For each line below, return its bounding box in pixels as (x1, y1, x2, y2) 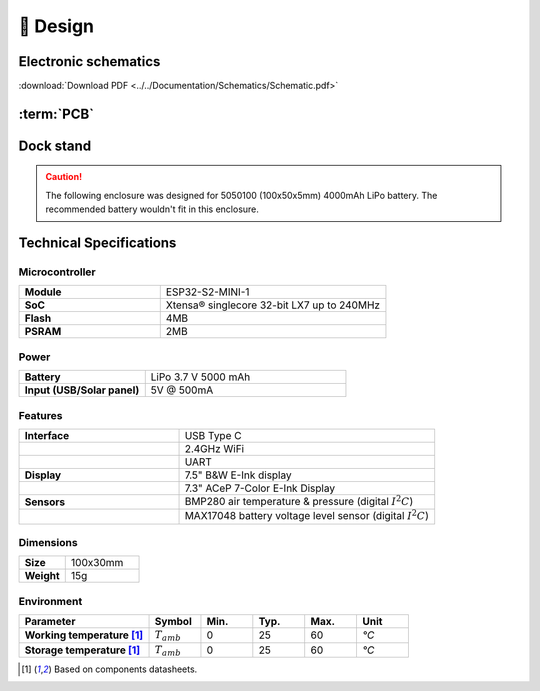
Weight (24, 569, 60, 583)
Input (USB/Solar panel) (24, 383, 140, 397)
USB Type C (184, 428, 242, 442)
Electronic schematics (18, 53, 161, 70)
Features (18, 408, 63, 422)
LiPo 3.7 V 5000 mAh (150, 370, 251, 384)
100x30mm (70, 556, 124, 570)
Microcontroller (18, 265, 96, 279)
